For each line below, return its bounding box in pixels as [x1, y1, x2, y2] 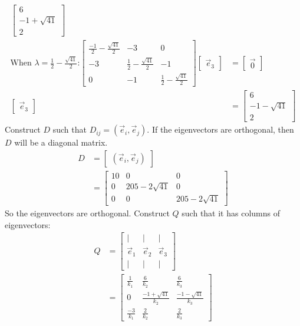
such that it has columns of [182, 206, 280, 219]
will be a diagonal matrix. [14, 136, 108, 149]
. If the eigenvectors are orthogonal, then [147, 123, 294, 136]
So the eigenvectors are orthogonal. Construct [5, 206, 170, 219]
